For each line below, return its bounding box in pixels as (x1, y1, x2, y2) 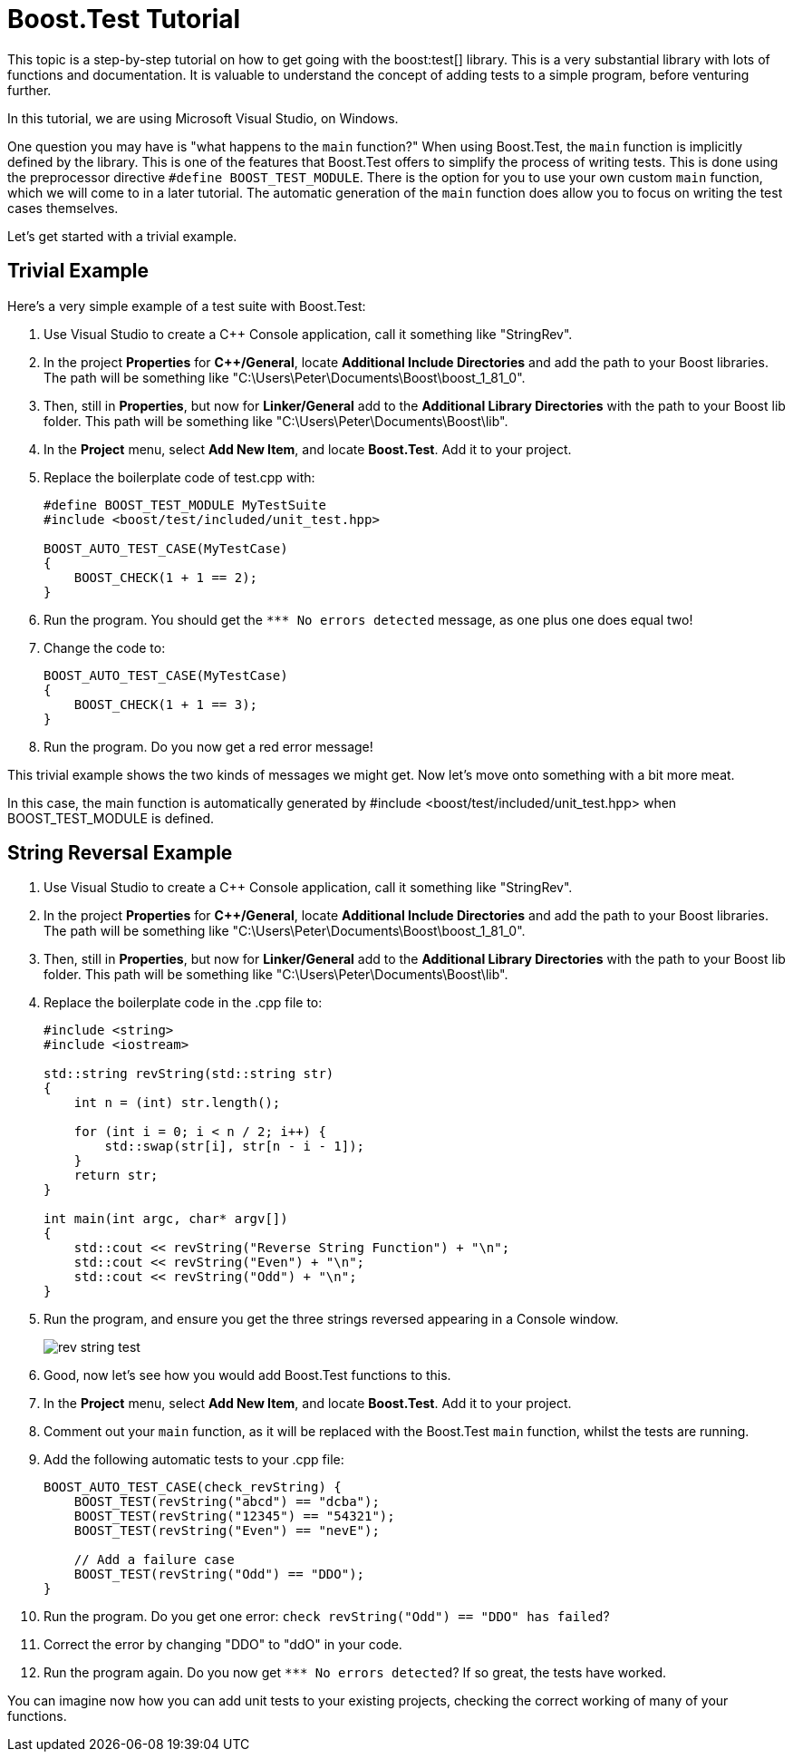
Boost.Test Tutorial (7, 4, 241, 34)
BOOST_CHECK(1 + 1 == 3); (73, 696, 258, 712)
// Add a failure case (73, 1552, 235, 1568)
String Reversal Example (7, 841, 233, 865)
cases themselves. (7, 199, 119, 216)
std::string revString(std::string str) (44, 1066, 334, 1082)
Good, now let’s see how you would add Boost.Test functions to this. (44, 1367, 451, 1384)
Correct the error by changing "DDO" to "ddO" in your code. (44, 1637, 402, 1653)
